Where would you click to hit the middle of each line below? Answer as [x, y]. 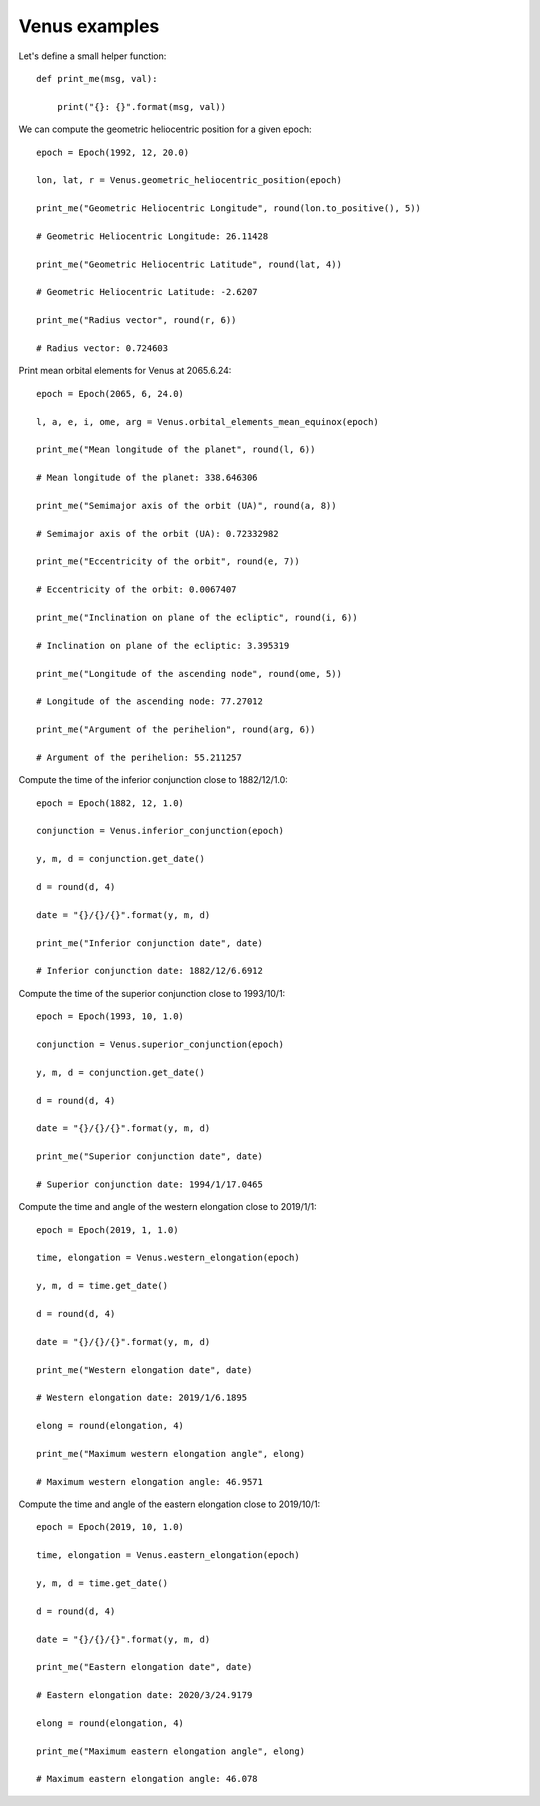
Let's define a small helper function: [92, 56]
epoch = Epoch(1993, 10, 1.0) [110, 1016]
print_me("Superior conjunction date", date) [150, 1156]
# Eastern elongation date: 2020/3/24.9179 [144, 1695]
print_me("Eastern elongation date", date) [144, 1667]
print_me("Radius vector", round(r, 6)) [136, 320]
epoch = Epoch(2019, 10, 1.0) [110, 1527]
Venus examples [89, 26]
